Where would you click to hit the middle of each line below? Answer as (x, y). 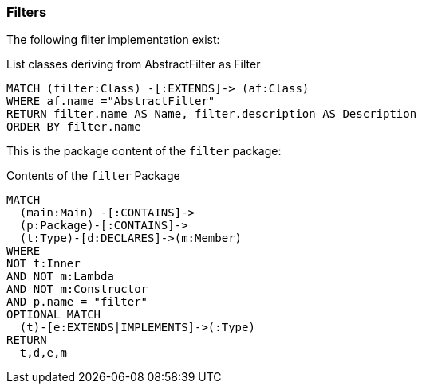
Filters (27, 12)
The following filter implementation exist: (113, 40)
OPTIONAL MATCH (54, 315)
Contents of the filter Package (93, 176)
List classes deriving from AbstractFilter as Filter (134, 64)
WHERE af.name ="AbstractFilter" (111, 101)
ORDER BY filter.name (74, 127)
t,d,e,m (43, 353)
